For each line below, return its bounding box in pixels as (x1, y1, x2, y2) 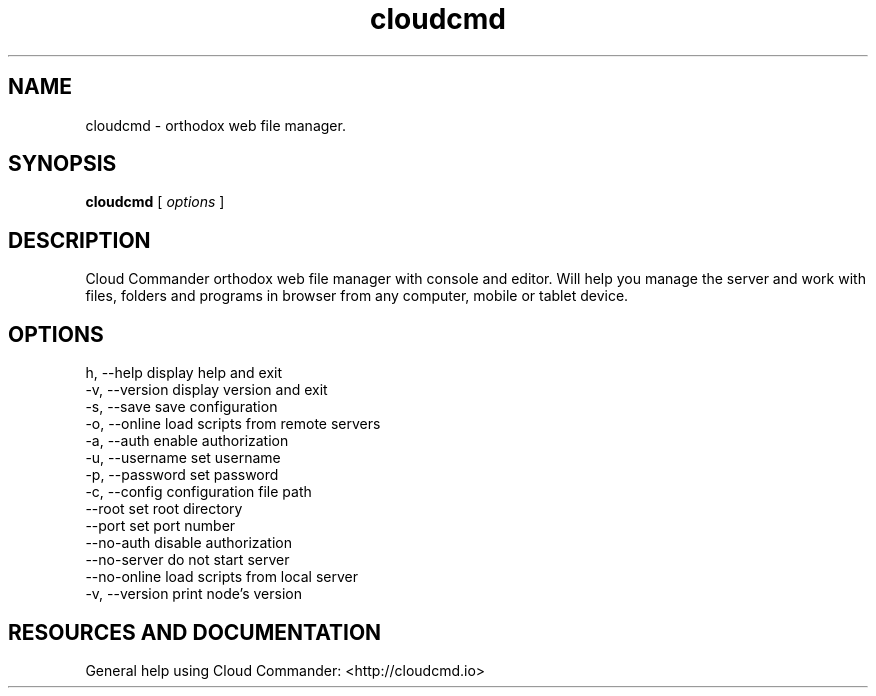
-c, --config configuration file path (85, 483, 312, 501)
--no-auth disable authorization (85, 534, 293, 552)
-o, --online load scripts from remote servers (85, 415, 381, 433)
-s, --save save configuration (85, 398, 278, 416)
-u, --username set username (85, 449, 281, 467)
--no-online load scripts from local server (85, 568, 359, 586)
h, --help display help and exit (85, 364, 283, 382)
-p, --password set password (85, 466, 279, 484)
